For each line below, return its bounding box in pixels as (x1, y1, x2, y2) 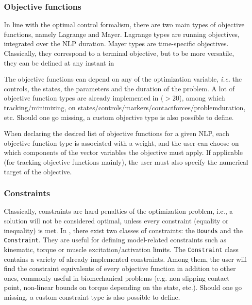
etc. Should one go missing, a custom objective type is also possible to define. (4, 112, 234, 122)
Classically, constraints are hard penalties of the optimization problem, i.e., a (4, 206, 233, 216)
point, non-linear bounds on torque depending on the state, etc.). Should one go (4, 282, 242, 292)
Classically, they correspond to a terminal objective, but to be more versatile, (4, 48, 234, 58)
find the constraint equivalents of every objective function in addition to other (4, 263, 236, 273)
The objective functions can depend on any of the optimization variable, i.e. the (4, 74, 242, 84)
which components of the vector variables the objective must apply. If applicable (4, 147, 243, 157)
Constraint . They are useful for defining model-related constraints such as (4, 235, 226, 245)
